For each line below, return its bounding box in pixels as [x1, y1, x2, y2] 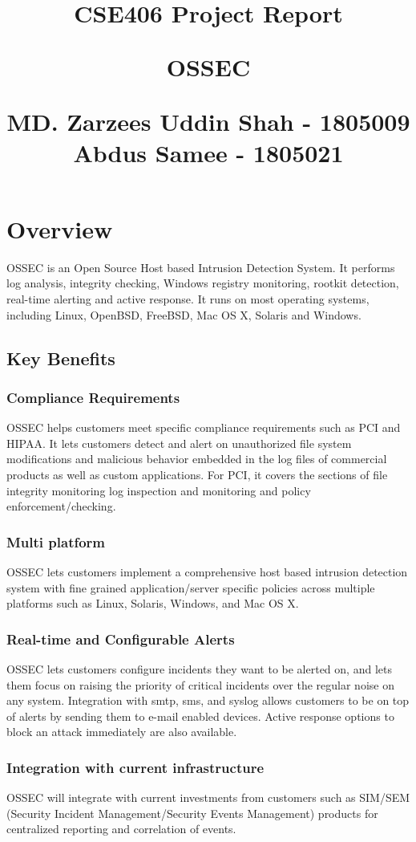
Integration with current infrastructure [6, 757, 265, 777]
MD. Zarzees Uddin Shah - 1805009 [6, 104, 410, 137]
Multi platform [6, 531, 106, 551]
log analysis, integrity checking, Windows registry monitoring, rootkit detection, [6, 275, 399, 291]
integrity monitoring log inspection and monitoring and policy [6, 482, 311, 498]
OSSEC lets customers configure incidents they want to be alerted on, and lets [6, 661, 392, 677]
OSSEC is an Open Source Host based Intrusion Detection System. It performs [6, 258, 395, 275]
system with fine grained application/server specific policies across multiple [6, 579, 375, 596]
